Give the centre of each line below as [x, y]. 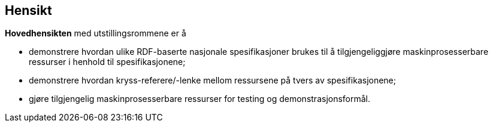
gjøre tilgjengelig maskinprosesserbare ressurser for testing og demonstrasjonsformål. [200, 99]
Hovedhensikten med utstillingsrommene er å [96, 33]
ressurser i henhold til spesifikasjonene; [107, 62]
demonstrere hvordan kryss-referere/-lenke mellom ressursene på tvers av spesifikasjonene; [213, 80]
